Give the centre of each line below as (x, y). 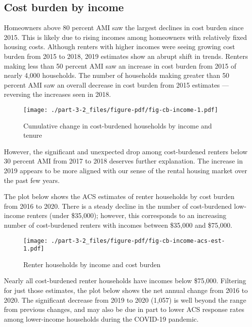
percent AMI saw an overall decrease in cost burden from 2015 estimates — (117, 84)
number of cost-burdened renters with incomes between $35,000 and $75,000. (118, 225)
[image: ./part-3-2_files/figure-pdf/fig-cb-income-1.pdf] (121, 110)
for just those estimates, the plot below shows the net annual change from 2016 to (126, 290)
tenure (33, 135)
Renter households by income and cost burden (92, 264)
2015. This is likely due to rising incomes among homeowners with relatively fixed (126, 37)
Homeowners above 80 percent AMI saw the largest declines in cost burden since (124, 27)
